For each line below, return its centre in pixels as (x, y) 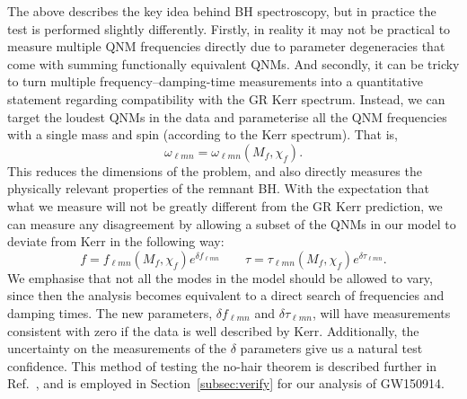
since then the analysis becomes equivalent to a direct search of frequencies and (226, 295)
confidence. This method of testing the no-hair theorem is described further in (222, 365)
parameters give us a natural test (331, 348)
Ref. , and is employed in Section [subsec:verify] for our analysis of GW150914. (226, 383)
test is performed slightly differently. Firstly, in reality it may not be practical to (229, 28)
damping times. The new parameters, (110, 312)
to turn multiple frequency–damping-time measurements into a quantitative (216, 81)
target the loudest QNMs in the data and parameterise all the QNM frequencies (227, 116)
